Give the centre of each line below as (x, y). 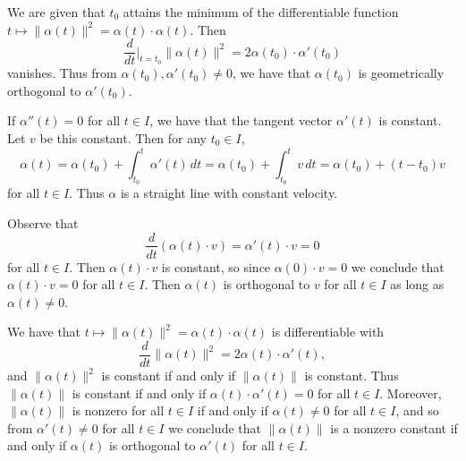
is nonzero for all (118, 410)
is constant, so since (216, 266)
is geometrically (401, 73)
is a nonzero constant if (394, 427)
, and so (417, 410)
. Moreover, (411, 393)
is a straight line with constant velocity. (229, 193)
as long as (417, 284)
